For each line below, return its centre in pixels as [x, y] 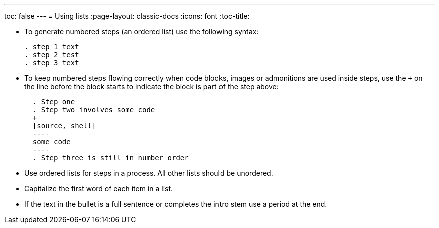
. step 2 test [52, 55]
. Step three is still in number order [111, 158]
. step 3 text [52, 63]
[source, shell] [64, 126]
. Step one [54, 102]
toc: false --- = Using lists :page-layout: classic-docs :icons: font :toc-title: [127, 16]
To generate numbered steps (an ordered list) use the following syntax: [141, 32]
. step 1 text [52, 47]
